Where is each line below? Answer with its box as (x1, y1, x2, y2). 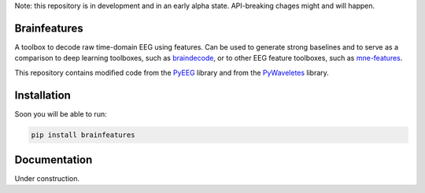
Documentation (14, 153, 93, 166)
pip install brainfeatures (31, 130, 135, 139)
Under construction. (14, 174, 80, 184)
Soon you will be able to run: (14, 109, 107, 118)
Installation (14, 88, 71, 102)
